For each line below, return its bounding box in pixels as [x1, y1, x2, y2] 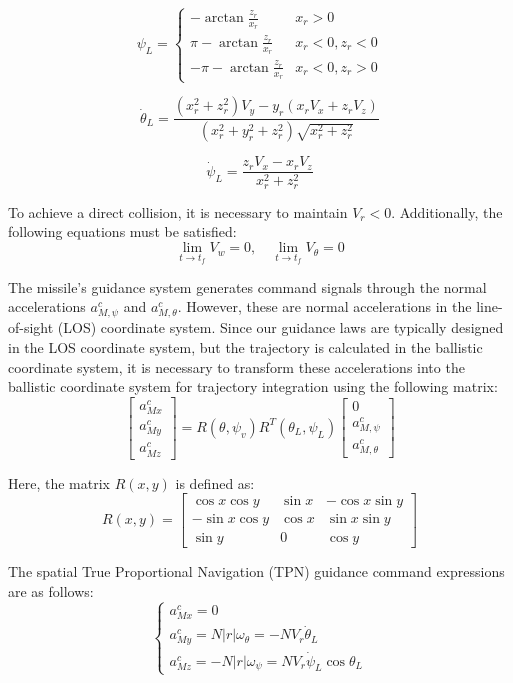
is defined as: [175, 472, 255, 493]
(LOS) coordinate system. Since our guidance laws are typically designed [57, 317, 504, 338]
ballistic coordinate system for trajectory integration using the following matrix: [8, 376, 498, 397]
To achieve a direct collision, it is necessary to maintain [8, 201, 348, 222]
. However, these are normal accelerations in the [177, 296, 472, 317]
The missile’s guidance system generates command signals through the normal [8, 276, 487, 297]
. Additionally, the [391, 201, 503, 222]
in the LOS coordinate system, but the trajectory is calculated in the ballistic [8, 337, 483, 358]
